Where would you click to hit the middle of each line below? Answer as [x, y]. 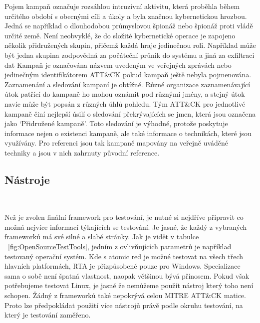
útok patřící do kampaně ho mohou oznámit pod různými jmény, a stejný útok [125, 94]
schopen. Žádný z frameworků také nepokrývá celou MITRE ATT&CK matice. [125, 295]
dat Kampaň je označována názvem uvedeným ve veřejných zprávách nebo [118, 65]
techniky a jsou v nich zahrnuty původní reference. [82, 152]
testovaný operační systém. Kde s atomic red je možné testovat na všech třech [124, 256]
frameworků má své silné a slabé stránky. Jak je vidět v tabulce [102, 237]
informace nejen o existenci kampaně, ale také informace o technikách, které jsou [128, 133]
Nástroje [27, 179]
